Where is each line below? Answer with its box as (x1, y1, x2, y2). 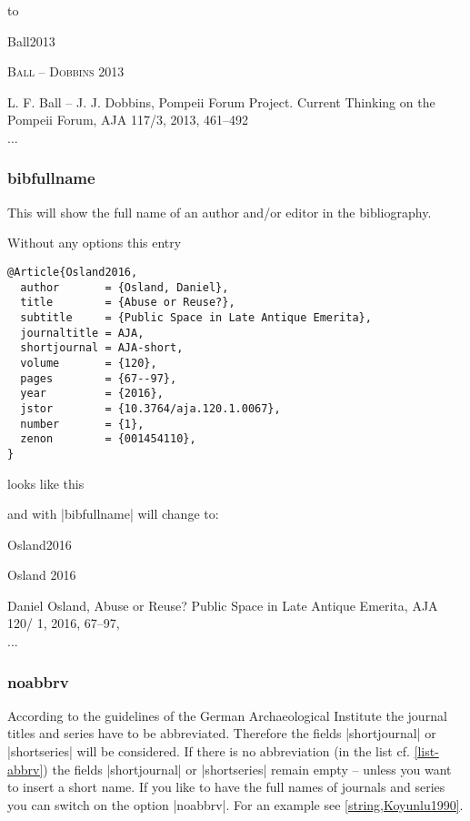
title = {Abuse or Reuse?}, (20, 296, 235, 309)
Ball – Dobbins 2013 (7, 62, 125, 81)
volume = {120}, (20, 356, 157, 370)
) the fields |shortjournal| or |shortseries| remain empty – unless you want (43, 759, 452, 778)
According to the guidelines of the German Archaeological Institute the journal (7, 705, 447, 725)
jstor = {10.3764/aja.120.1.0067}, (20, 401, 281, 415)
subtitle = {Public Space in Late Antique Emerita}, (20, 310, 372, 324)
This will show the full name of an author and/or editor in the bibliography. (7, 202, 432, 221)
